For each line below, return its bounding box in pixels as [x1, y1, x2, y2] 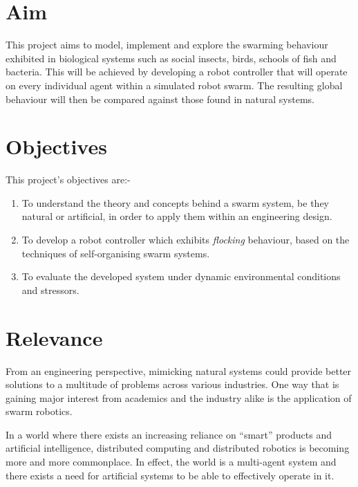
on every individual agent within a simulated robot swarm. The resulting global [6, 77, 343, 92]
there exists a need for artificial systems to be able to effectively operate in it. [6, 468, 335, 482]
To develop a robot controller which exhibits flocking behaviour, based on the [21, 232, 350, 246]
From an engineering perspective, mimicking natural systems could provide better [6, 363, 352, 378]
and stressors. [21, 282, 79, 297]
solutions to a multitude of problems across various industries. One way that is [6, 377, 339, 392]
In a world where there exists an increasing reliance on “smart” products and [6, 427, 332, 441]
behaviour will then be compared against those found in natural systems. [6, 91, 314, 106]
